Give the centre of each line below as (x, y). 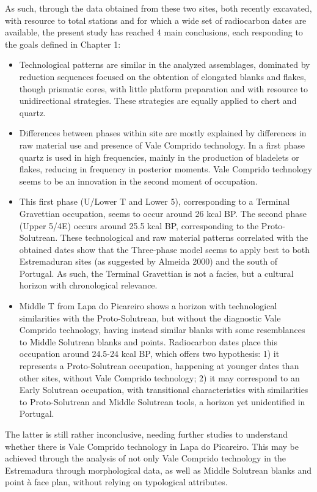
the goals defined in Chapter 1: (63, 44)
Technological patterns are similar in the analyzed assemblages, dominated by (165, 64)
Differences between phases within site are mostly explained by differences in (163, 133)
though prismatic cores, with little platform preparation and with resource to (164, 88)
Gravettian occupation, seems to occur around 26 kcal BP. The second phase (163, 213)
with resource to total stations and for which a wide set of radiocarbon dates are (156, 20)
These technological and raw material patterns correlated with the (184, 237)
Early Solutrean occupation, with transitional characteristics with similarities (164, 390)
